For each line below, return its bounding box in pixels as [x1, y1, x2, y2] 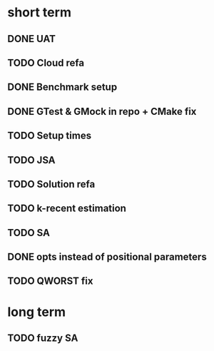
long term [7, 304, 66, 320]
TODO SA [7, 226, 50, 239]
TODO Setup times [7, 130, 91, 142]
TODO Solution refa [7, 178, 96, 190]
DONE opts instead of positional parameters [7, 251, 207, 263]
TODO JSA [7, 154, 56, 166]
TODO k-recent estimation [7, 203, 127, 215]
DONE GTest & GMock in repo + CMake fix [7, 105, 197, 118]
